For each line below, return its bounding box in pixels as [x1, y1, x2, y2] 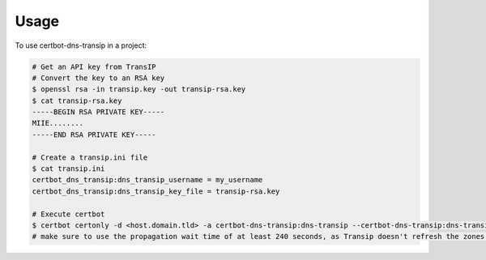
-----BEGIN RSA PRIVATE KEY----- [32, 108, 165, 117]
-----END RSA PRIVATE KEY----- [32, 130, 157, 139]
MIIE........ [32, 118, 84, 128]
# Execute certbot [32, 209, 105, 219]
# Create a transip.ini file [32, 152, 148, 162]
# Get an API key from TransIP [32, 62, 157, 71]
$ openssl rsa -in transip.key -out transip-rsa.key [32, 85, 246, 94]
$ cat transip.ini [32, 164, 105, 173]
